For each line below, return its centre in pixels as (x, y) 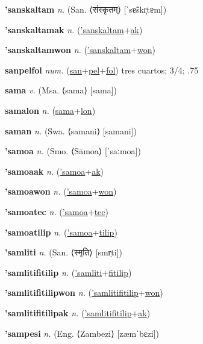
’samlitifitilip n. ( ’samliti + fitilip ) (68, 272)
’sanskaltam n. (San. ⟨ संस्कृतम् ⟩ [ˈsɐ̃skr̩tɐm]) (86, 9)
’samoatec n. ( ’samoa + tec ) (57, 211)
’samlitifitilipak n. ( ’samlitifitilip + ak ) (78, 312)
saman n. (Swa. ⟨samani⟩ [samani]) (71, 130)
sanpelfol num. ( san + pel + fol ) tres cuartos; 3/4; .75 (102, 70)
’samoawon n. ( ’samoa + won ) (61, 191)
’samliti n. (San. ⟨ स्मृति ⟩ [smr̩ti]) (64, 252)
